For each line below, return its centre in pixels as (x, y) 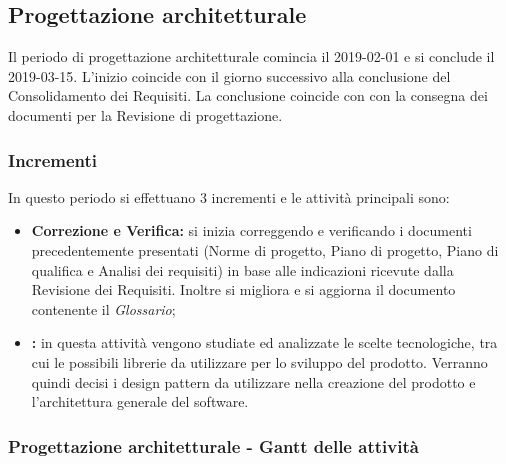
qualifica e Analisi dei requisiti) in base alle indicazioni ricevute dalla (242, 269)
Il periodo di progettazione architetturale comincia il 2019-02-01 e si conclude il (251, 56)
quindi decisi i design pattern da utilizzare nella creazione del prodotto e (253, 381)
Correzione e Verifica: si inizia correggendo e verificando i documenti (251, 230)
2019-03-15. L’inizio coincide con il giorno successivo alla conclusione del (229, 75)
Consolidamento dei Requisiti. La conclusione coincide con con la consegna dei (248, 95)
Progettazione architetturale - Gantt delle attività (213, 445)
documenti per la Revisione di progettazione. (145, 114)
